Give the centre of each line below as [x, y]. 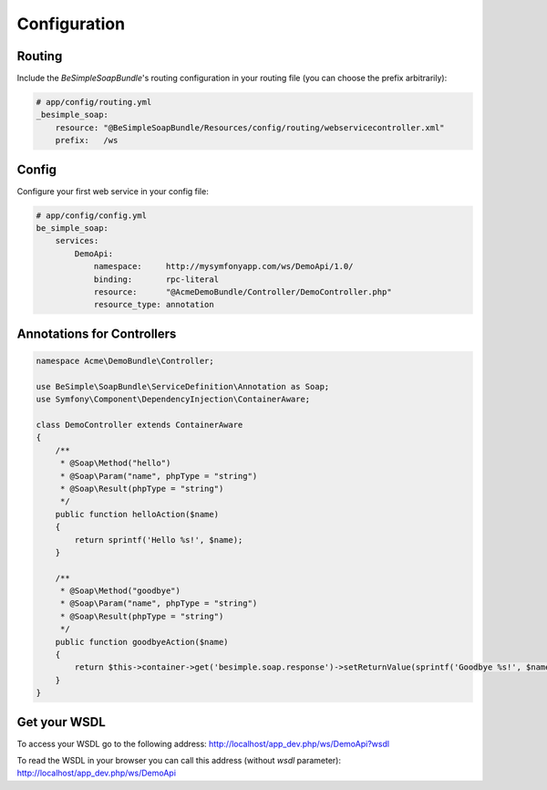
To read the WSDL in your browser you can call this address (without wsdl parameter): [179, 761]
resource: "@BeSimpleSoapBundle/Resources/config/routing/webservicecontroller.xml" [250, 127]
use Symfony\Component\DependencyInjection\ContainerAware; [173, 400]
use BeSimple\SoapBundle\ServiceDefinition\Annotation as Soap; [183, 386]
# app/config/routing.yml [94, 102]
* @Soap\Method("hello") [115, 463]
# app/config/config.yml [92, 215]
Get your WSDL [62, 722]
